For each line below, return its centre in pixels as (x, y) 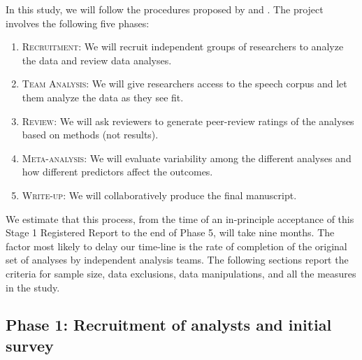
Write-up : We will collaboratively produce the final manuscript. (159, 195)
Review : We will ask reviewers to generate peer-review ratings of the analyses (188, 121)
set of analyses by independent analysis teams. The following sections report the (177, 260)
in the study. (33, 287)
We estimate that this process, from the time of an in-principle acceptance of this (180, 218)
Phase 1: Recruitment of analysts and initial (169, 325)
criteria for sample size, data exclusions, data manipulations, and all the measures (181, 273)
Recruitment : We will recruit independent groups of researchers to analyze (183, 46)
